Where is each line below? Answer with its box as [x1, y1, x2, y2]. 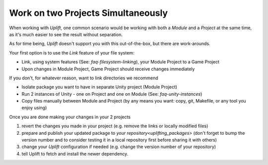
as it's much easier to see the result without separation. [9, 31, 123, 37]
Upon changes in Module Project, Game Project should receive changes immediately [21, 66, 195, 72]
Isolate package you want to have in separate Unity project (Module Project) [21, 84, 178, 90]
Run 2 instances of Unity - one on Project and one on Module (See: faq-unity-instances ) [21, 91, 202, 97]
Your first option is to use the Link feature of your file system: [9, 50, 134, 55]
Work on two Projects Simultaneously [9, 7, 168, 18]
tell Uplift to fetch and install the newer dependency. [21, 151, 129, 157]
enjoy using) [21, 105, 47, 111]
